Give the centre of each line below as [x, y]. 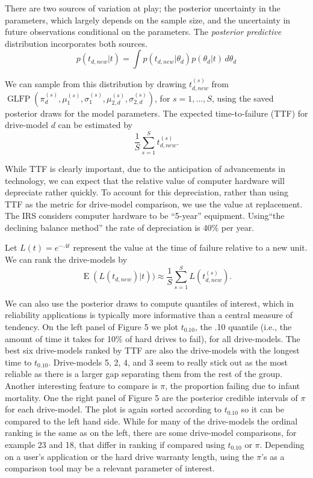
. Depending [282, 444]
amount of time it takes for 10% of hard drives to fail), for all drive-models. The [153, 338]
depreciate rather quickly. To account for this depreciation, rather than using [147, 192]
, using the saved [243, 98]
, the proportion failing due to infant [233, 385]
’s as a [273, 456]
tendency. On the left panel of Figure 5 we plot [92, 326]
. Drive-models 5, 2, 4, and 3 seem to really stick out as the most [168, 362]
